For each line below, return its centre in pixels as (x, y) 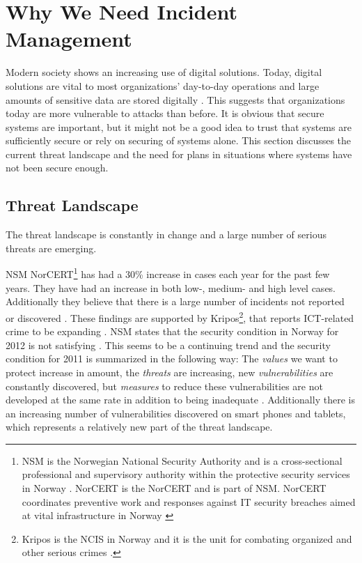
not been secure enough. (57, 168)
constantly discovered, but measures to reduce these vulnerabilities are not (164, 386)
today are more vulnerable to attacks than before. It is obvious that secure (165, 113)
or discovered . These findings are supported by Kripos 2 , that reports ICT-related (180, 316)
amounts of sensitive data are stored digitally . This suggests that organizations (175, 99)
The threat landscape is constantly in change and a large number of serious (166, 234)
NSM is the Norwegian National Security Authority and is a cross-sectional (182, 460)
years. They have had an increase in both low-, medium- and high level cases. (171, 287)
